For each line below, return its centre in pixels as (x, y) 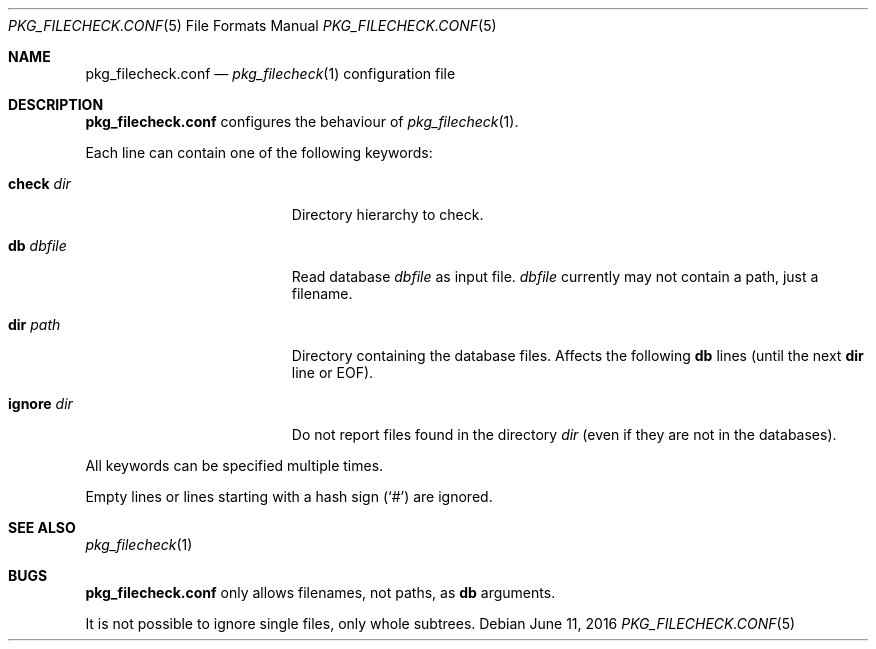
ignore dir (40, 403)
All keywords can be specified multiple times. (234, 465)
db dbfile (37, 245)
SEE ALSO (42, 527)
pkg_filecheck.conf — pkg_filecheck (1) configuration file (270, 73)
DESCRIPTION (56, 104)
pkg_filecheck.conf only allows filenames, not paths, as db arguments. (320, 592)
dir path (34, 324)
